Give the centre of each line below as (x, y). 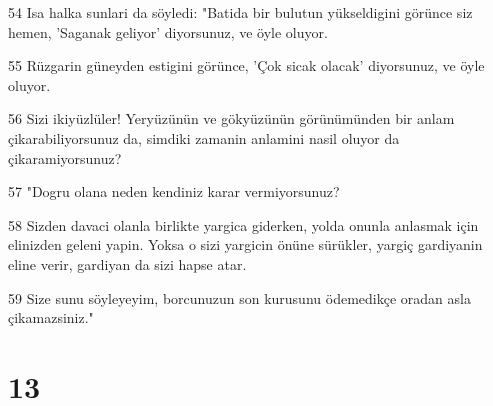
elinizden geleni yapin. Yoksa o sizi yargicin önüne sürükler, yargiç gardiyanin (245, 244)
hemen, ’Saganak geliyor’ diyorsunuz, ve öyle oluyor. (168, 31)
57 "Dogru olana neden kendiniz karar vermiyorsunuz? (174, 191)
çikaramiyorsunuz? (65, 157)
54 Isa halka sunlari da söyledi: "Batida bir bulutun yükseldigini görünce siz (240, 12)
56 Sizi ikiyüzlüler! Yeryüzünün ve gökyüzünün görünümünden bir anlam (231, 118)
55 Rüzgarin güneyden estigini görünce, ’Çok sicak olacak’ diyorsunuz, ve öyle (246, 65)
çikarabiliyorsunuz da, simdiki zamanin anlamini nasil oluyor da (204, 137)
